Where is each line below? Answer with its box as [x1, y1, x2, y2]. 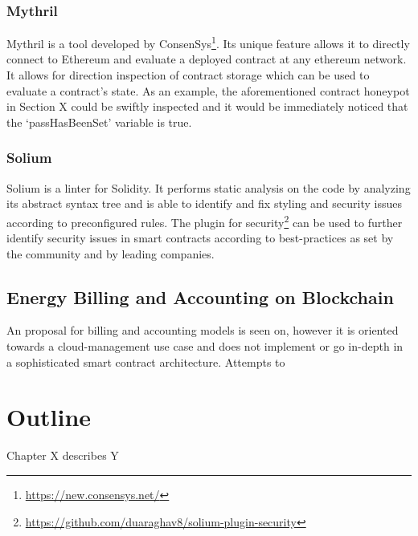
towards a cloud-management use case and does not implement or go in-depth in [6, 338, 404, 355]
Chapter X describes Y [6, 447, 119, 464]
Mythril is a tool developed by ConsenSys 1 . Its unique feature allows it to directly [6, 33, 410, 51]
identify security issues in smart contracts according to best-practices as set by [6, 229, 394, 246]
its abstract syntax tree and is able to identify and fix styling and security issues [6, 195, 402, 212]
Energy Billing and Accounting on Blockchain [6, 284, 394, 309]
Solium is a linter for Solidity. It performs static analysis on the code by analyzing [6, 179, 411, 196]
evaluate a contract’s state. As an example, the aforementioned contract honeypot [6, 82, 410, 99]
